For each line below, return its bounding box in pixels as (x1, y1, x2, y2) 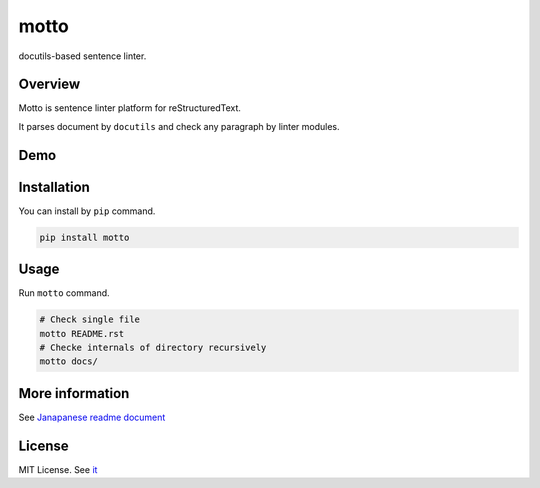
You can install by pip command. (18, 205, 156, 217)
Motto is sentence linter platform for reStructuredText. (18, 102, 242, 114)
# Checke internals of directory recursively (39, 342, 267, 354)
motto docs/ (39, 356, 99, 367)
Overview (18, 76, 81, 93)
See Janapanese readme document (18, 411, 166, 423)
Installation (18, 178, 90, 195)
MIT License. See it (18, 463, 98, 475)
